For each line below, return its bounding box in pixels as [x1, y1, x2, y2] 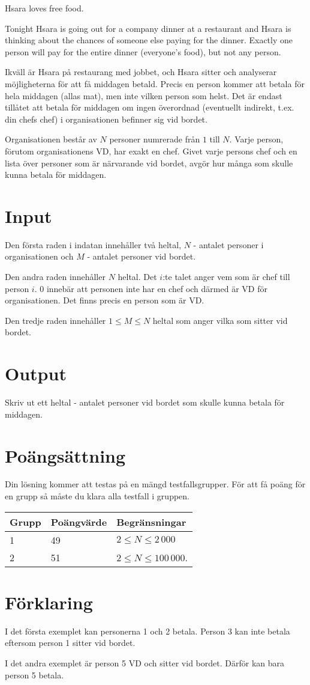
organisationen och [5, 250, 74, 263]
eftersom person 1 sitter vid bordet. [5, 636, 136, 649]
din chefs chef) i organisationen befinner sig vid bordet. [5, 112, 207, 125]
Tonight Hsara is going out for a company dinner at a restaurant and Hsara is [5, 22, 291, 34]
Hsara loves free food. [5, 2, 84, 14]
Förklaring [5, 589, 93, 614]
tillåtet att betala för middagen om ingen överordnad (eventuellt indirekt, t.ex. [5, 101, 294, 114]
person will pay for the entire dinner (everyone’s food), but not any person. [5, 45, 281, 58]
